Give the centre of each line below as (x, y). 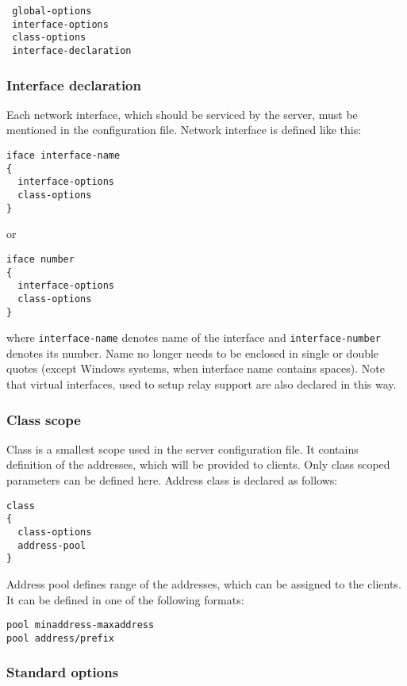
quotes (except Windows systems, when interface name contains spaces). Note (196, 368)
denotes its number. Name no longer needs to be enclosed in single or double (193, 353)
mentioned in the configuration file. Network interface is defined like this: (184, 130)
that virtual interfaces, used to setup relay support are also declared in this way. (202, 384)
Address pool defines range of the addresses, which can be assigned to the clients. (204, 583)
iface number (40, 259)
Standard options (63, 672)
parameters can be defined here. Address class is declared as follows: (172, 480)
